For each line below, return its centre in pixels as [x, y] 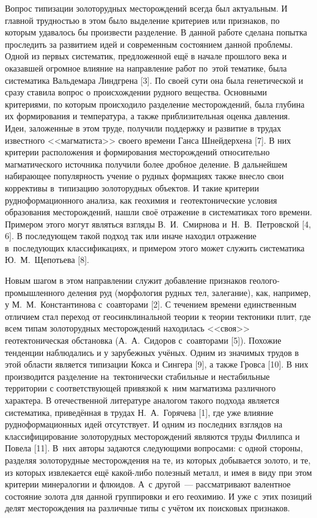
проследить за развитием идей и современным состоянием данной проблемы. [149, 44]
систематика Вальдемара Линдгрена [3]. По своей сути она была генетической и [154, 80]
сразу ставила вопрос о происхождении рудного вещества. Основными [136, 92]
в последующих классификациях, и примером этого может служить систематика [155, 247]
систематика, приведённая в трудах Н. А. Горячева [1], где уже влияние [139, 412]
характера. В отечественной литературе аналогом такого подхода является [142, 400]
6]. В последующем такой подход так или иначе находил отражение [131, 236]
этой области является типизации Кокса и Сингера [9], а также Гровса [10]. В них [157, 364]
